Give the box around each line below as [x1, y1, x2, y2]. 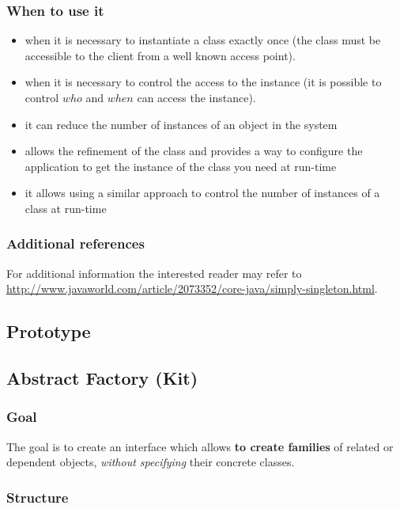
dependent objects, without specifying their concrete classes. [6, 454, 295, 470]
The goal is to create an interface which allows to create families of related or [6, 438, 394, 454]
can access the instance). [137, 89, 256, 105]
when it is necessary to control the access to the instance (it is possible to [25, 74, 382, 90]
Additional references [6, 234, 145, 253]
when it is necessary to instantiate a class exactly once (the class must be [25, 32, 381, 48]
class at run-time [25, 199, 107, 216]
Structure [6, 487, 69, 507]
